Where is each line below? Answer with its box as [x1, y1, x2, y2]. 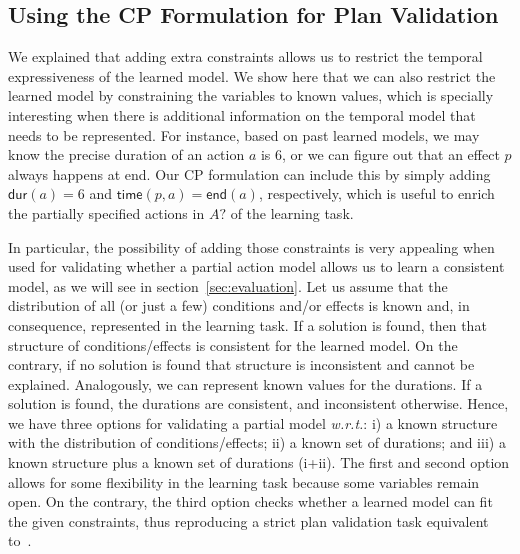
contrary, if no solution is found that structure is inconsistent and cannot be [8, 354, 475, 375]
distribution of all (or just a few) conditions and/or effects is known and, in [8, 295, 470, 316]
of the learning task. [230, 202, 354, 223]
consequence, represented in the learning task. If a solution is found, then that [8, 314, 487, 335]
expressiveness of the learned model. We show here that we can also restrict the [8, 65, 496, 86]
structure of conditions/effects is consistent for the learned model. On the [8, 334, 458, 355]
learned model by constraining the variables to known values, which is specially [8, 85, 494, 106]
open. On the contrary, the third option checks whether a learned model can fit [8, 491, 493, 512]
